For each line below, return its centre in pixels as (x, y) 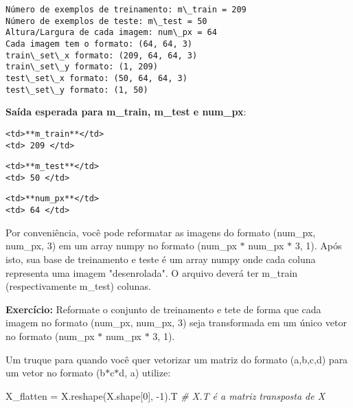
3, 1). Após (318, 246)
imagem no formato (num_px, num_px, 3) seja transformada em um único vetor (176, 322)
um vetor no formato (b (56, 373)
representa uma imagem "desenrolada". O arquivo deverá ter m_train (152, 272)
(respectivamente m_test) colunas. (78, 286)
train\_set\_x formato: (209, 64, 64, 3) (102, 55)
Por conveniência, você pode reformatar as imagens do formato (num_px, (161, 232)
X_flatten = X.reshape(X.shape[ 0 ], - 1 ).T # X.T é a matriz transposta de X (166, 395)
